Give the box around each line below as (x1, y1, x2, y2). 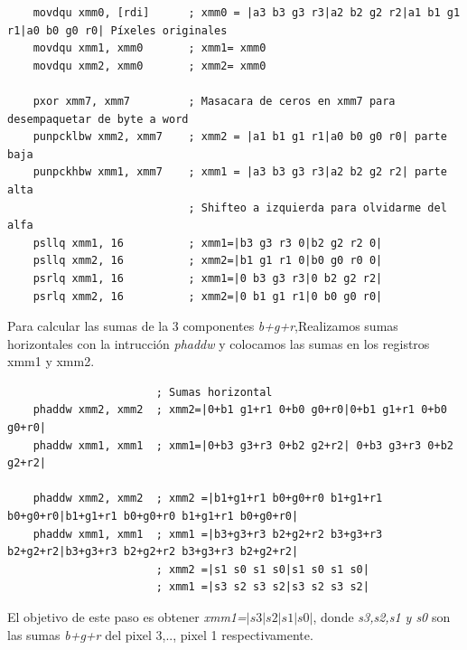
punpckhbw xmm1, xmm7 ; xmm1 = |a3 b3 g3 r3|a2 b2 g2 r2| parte (33, 165, 447, 179)
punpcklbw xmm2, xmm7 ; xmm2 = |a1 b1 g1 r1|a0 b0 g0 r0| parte (33, 130, 447, 144)
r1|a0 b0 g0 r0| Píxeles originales (7, 24, 228, 37)
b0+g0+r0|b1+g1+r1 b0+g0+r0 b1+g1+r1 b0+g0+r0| (7, 510, 299, 523)
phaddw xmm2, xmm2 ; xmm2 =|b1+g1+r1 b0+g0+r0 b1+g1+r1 (33, 492, 383, 505)
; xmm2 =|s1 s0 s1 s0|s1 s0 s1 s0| (155, 562, 369, 576)
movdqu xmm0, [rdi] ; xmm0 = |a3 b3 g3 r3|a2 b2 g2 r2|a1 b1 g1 (33, 6, 461, 19)
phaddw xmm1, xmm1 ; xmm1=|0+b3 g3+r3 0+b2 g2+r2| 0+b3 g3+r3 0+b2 (33, 438, 453, 452)
